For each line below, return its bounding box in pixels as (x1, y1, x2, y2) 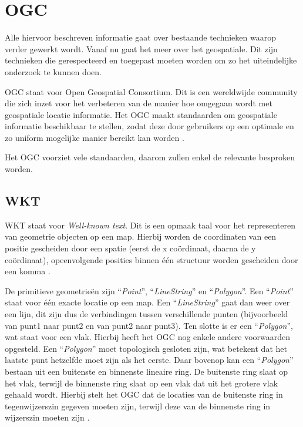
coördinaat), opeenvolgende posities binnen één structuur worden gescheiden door (5, 253, 298, 265)
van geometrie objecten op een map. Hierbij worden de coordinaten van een (5, 230, 277, 243)
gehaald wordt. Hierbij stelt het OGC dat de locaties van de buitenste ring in (5, 388, 283, 401)
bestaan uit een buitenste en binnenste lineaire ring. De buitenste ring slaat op (5, 365, 288, 377)
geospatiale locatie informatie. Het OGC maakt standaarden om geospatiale (5, 108, 277, 120)
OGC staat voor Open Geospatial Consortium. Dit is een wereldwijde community (5, 85, 298, 97)
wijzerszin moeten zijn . (5, 411, 90, 423)
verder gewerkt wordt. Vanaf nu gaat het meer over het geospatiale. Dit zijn (5, 42, 278, 55)
